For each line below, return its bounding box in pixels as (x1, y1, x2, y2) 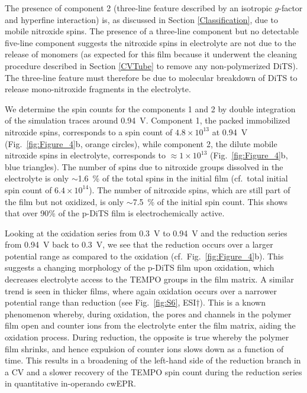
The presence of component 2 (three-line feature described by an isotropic (5, 2, 272, 14)
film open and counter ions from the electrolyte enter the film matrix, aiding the (5, 319, 296, 332)
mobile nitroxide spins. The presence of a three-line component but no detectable (5, 25, 299, 37)
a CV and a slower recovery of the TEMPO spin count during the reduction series (5, 365, 302, 378)
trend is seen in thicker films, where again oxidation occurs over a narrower (5, 284, 277, 297)
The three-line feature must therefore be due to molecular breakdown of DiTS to (5, 71, 298, 83)
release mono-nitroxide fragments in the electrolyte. (5, 83, 191, 95)
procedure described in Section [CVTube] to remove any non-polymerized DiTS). (5, 59, 298, 72)
